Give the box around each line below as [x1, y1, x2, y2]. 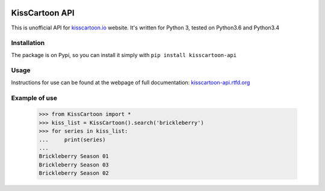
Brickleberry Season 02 [39, 170, 110, 177]
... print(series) [39, 136, 106, 143]
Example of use [11, 94, 57, 102]
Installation [11, 39, 45, 47]
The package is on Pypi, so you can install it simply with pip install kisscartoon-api [11, 51, 237, 58]
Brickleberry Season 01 [39, 153, 110, 160]
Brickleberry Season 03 [39, 161, 110, 168]
